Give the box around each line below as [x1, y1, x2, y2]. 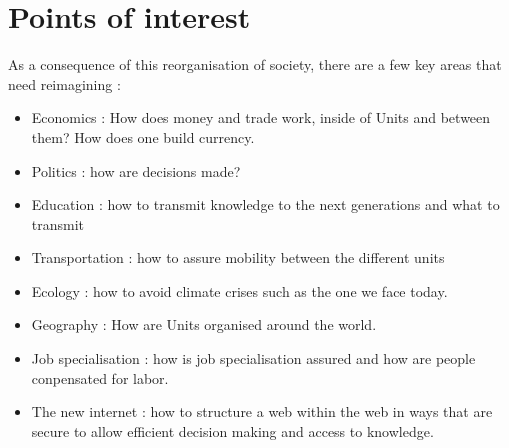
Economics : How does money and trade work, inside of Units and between [31, 107, 491, 128]
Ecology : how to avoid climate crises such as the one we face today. [31, 280, 448, 301]
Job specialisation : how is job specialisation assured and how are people [31, 348, 476, 369]
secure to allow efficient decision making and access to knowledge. [31, 420, 434, 441]
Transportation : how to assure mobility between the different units [31, 247, 445, 268]
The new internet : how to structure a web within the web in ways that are [31, 401, 493, 422]
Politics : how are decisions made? [31, 160, 241, 181]
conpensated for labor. [31, 367, 169, 388]
